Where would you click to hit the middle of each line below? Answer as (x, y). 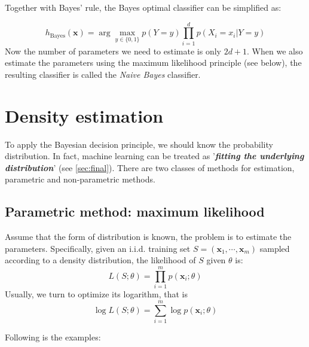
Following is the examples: (53, 337)
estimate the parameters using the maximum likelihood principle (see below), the (153, 63)
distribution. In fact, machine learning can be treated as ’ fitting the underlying (154, 156)
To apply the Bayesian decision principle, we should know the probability (139, 144)
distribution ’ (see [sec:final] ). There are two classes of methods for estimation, (150, 167)
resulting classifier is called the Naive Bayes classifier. (103, 74)
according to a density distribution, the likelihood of (100, 260)
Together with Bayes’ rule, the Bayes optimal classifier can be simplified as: (143, 7)
